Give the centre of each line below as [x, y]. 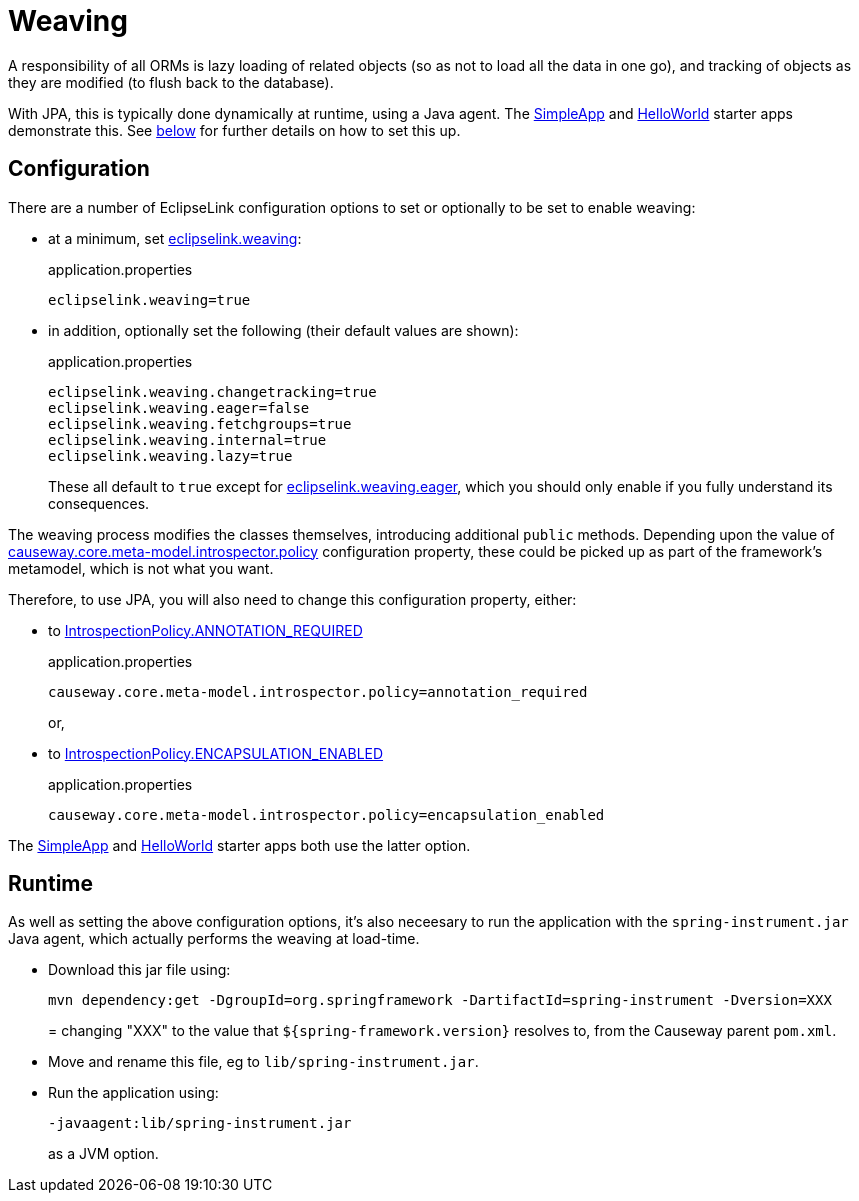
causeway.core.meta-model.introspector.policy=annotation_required [318, 691]
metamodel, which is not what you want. [141, 568]
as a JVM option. [103, 1154]
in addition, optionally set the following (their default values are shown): [283, 330]
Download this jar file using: [139, 970]
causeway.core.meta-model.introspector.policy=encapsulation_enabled [326, 814]
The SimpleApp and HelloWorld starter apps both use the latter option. [239, 845]
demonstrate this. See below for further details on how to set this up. [234, 130]
